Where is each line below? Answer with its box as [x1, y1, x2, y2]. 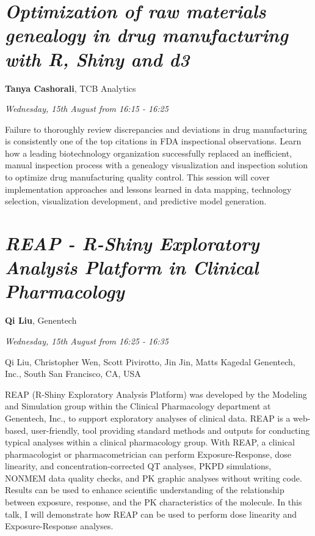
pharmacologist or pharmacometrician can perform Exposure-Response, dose [5, 447, 291, 460]
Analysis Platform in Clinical [5, 255, 259, 280]
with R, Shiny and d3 [5, 46, 190, 72]
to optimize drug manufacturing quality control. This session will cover [5, 171, 270, 184]
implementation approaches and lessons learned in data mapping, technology [5, 182, 292, 195]
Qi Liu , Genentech [5, 314, 77, 327]
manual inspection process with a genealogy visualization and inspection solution [5, 158, 308, 171]
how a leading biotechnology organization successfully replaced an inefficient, [5, 146, 292, 159]
